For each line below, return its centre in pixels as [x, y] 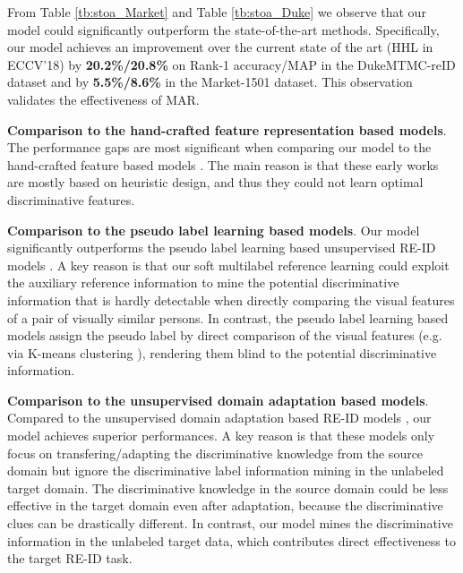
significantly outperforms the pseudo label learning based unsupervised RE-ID [222, 248]
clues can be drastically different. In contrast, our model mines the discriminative [230, 523]
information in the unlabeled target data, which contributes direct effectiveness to [231, 540]
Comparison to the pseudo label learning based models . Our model [214, 230]
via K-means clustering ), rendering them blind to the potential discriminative [222, 352]
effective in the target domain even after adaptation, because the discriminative [225, 505]
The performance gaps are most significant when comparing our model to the [219, 147]
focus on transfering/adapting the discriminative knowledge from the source [215, 453]
